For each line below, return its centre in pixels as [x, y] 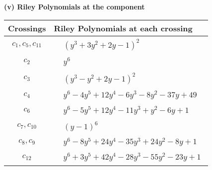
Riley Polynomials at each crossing [123, 28]
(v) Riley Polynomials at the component [74, 6]
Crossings [27, 28]
